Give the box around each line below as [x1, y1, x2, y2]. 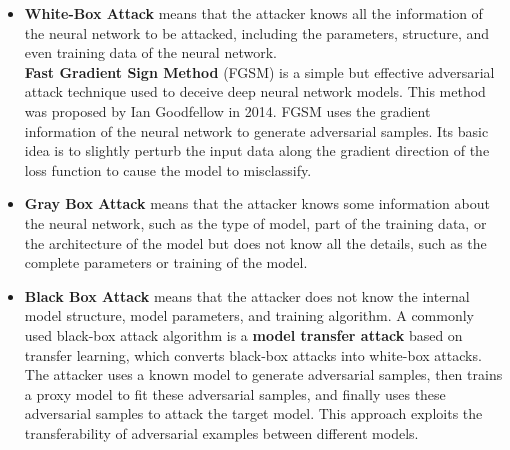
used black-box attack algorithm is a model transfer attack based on [24, 324, 463, 345]
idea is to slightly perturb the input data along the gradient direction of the [24, 140, 490, 161]
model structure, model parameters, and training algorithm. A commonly [24, 305, 474, 326]
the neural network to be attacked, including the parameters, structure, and [24, 22, 490, 43]
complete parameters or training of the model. [24, 252, 308, 273]
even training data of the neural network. [24, 42, 277, 63]
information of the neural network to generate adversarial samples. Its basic [24, 120, 489, 141]
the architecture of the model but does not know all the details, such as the [24, 232, 487, 253]
